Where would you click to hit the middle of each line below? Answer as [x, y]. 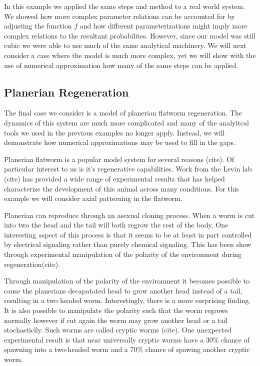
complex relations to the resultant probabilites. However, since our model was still [130, 35]
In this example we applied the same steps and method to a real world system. [124, 6]
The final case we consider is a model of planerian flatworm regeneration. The [123, 113]
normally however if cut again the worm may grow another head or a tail [116, 320]
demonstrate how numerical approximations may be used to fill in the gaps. [120, 142]
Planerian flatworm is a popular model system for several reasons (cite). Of [119, 159]
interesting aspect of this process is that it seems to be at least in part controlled [128, 234]
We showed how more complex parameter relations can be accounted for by [119, 16]
